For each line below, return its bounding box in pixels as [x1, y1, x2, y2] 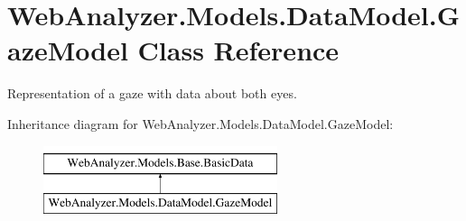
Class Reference [137, 32, 340, 69]
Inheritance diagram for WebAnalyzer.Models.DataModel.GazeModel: [7, 114, 394, 133]
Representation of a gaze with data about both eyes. [7, 84, 297, 103]
